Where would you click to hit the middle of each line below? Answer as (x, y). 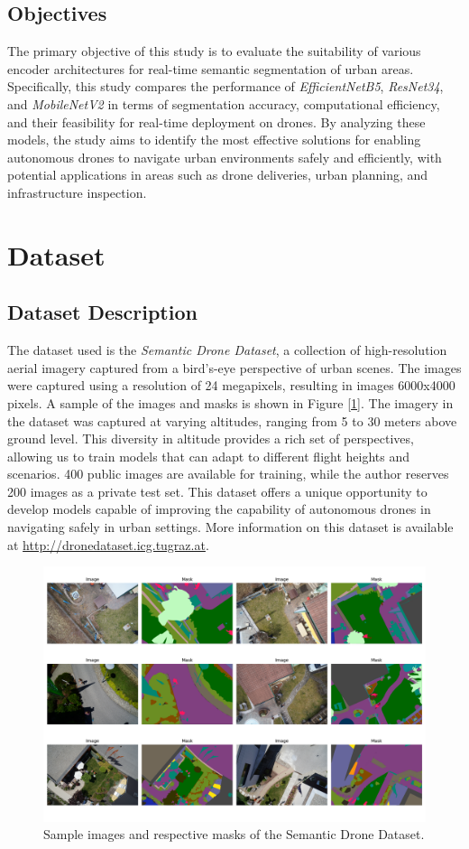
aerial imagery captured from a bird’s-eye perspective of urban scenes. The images (234, 367)
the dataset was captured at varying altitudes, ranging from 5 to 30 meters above (232, 420)
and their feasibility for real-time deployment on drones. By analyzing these (216, 121)
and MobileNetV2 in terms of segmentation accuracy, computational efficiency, (224, 103)
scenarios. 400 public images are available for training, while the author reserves (228, 474)
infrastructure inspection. (77, 192)
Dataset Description (102, 312)
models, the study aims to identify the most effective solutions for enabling (214, 140)
